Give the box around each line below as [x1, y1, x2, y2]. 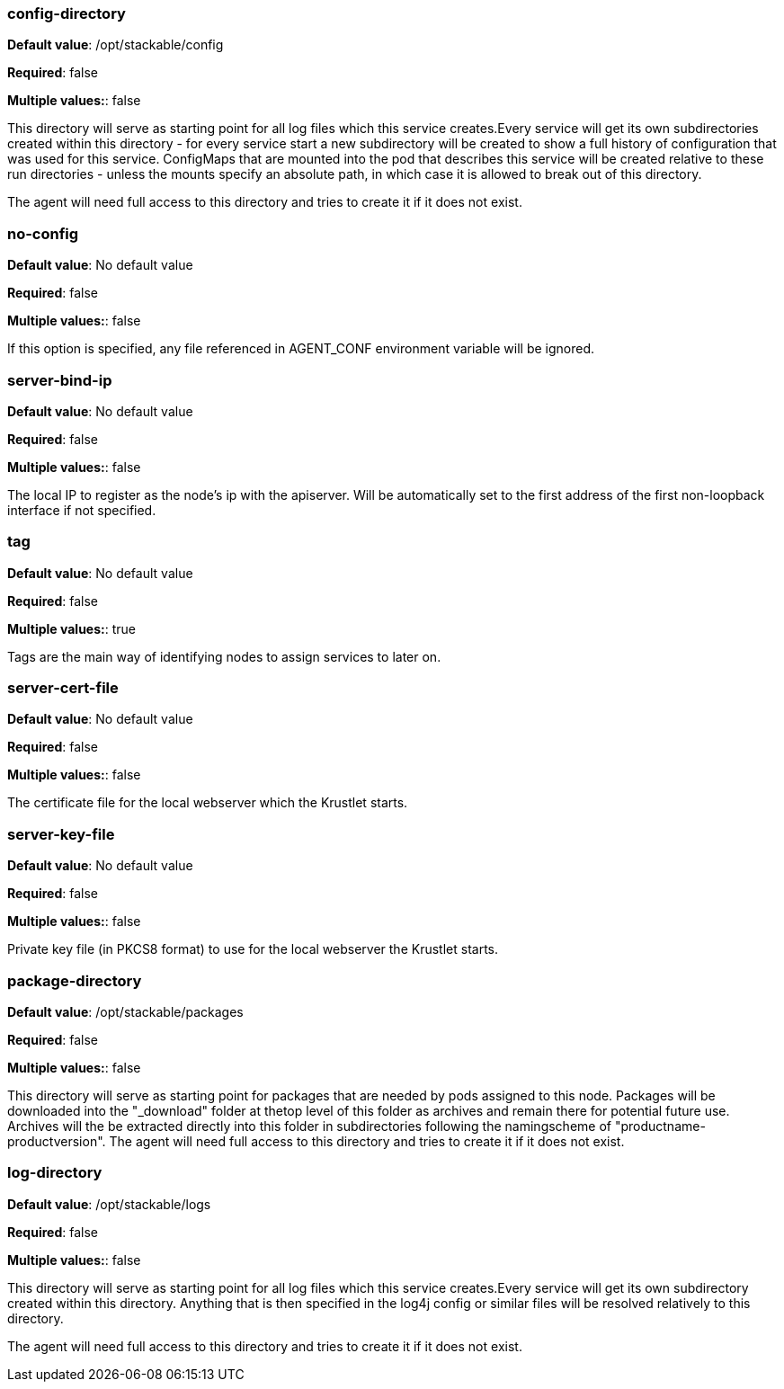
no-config [7, 224, 79, 243]
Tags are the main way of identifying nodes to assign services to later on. [7, 648, 441, 664]
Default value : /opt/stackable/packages [7, 1003, 244, 1019]
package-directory [7, 971, 142, 990]
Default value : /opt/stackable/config [7, 37, 224, 53]
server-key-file [7, 824, 115, 843]
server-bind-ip [7, 370, 112, 389]
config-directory [7, 4, 126, 22]
